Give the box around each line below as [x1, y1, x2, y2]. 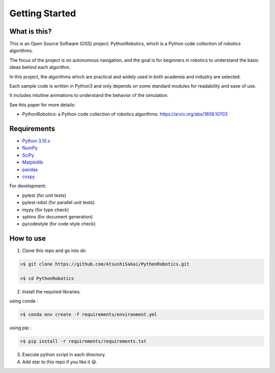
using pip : [9, 325, 32, 331]
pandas [22, 166, 38, 172]
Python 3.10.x [22, 138, 50, 144]
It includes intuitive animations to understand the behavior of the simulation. [9, 92, 169, 98]
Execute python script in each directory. [22, 352, 106, 358]
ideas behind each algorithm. [9, 64, 71, 70]
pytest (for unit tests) [22, 192, 66, 198]
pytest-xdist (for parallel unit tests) [22, 200, 95, 206]
